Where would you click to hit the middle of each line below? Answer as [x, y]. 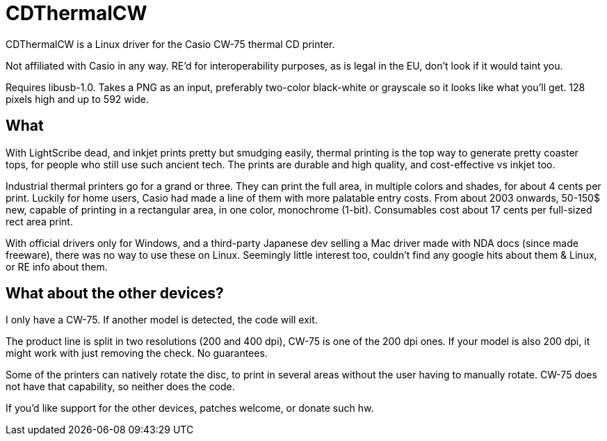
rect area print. [39, 221]
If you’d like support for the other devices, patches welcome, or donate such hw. [190, 408]
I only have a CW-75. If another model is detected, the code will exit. [162, 320]
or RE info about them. [57, 266]
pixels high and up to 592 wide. [77, 99]
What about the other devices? [115, 294]
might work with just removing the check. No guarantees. [137, 353]
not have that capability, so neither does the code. [120, 387]
